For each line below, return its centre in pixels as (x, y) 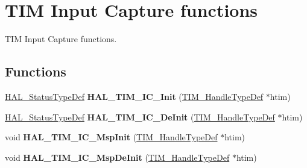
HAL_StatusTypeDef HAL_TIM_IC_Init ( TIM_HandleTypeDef (134, 96)
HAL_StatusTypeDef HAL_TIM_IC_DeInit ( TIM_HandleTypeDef (140, 117)
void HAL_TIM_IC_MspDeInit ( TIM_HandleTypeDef (117, 157)
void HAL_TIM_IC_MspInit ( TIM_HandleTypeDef (111, 137)
